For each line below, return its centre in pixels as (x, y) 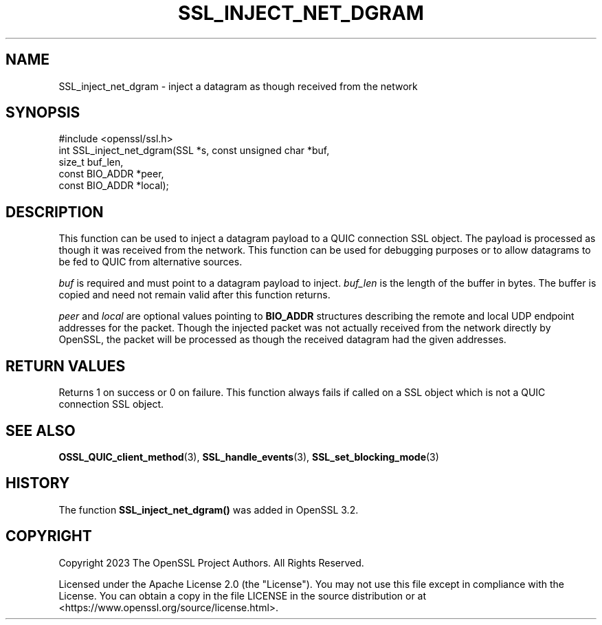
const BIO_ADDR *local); (114, 186)
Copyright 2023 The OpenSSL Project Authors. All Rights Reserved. (211, 562)
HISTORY (38, 483)
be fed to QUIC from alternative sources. (150, 262)
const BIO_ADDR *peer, (111, 174)
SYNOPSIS (43, 113)
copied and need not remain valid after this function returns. (194, 295)
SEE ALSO (41, 430)
